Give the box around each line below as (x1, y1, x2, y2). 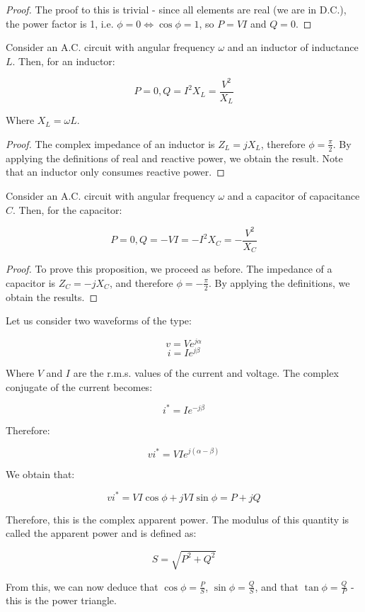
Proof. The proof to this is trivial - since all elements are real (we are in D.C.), (6, 2, 347, 16)
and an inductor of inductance (227, 40, 359, 55)
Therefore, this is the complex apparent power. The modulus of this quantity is (6, 511, 349, 526)
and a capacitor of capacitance (227, 188, 360, 203)
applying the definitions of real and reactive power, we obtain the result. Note (6, 150, 343, 165)
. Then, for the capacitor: (13, 202, 122, 217)
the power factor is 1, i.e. (6, 16, 114, 30)
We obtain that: (6, 466, 75, 481)
